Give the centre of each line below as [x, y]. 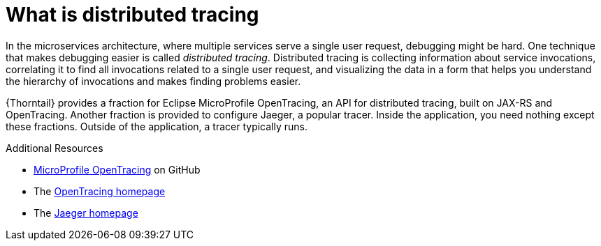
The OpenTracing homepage [100, 191]
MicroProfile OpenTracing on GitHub [117, 169]
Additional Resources [55, 148]
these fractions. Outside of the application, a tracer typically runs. [157, 126]
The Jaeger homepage [86, 213]
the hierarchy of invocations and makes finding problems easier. [153, 81]
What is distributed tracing [132, 15]
